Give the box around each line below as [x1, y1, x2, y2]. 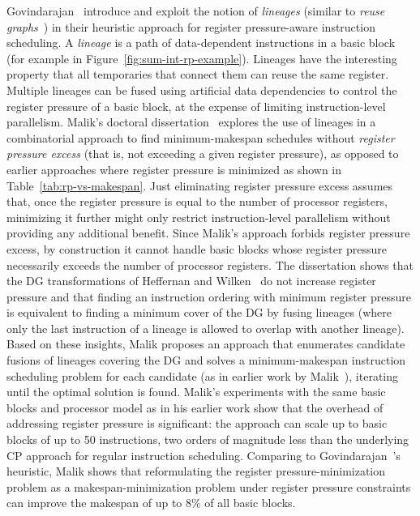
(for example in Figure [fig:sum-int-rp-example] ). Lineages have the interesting [6, 49, 397, 66]
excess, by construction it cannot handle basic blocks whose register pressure [6, 240, 388, 257]
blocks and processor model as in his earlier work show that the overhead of [6, 399, 384, 416]
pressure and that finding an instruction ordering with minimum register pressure [6, 288, 412, 305]
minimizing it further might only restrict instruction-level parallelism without [6, 208, 391, 225]
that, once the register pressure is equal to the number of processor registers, [6, 193, 388, 210]
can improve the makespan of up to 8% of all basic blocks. [6, 494, 296, 511]
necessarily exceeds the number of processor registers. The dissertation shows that [6, 256, 414, 273]
